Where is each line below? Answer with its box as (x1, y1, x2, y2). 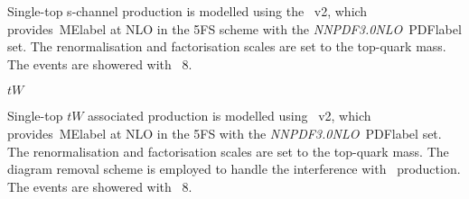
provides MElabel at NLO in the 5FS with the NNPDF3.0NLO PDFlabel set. (7, 123, 442, 142)
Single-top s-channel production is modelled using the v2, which (7, 2, 368, 20)
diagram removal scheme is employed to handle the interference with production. (7, 159, 461, 178)
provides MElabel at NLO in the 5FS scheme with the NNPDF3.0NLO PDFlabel (7, 19, 462, 38)
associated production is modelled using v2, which (88, 106, 371, 125)
